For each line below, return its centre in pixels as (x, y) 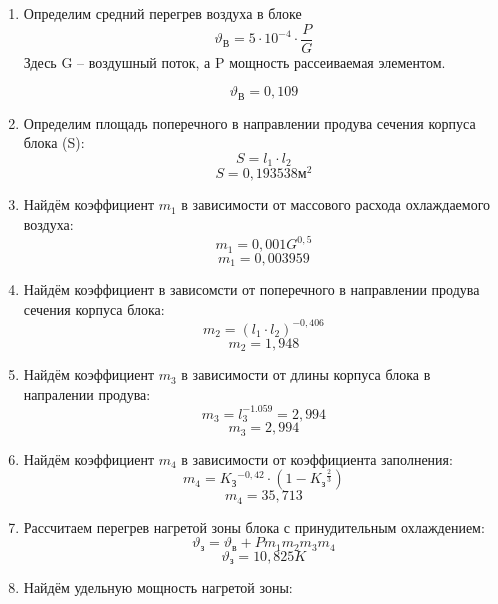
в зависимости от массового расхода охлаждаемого (336, 204)
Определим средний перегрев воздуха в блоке (162, 13)
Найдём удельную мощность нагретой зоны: (158, 587)
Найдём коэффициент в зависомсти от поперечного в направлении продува (251, 289)
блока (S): (54, 142)
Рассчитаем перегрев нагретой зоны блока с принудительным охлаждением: (254, 526)
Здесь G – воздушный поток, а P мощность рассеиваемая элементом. (234, 61)
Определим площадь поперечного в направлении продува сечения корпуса (249, 122)
